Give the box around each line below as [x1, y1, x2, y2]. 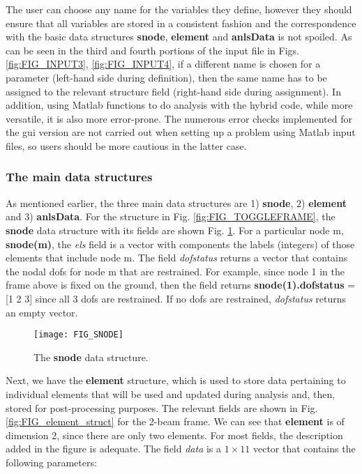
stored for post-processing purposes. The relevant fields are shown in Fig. [6, 400, 318, 415]
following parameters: [6, 454, 97, 469]
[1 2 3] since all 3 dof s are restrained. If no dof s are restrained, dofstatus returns [6, 291, 347, 305]
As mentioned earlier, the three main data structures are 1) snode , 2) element [6, 195, 347, 210]
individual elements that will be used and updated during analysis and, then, [6, 386, 335, 401]
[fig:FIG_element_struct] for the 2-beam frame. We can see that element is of [6, 414, 345, 429]
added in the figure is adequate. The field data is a [6, 441, 222, 456]
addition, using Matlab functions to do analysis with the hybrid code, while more [6, 98, 353, 112]
